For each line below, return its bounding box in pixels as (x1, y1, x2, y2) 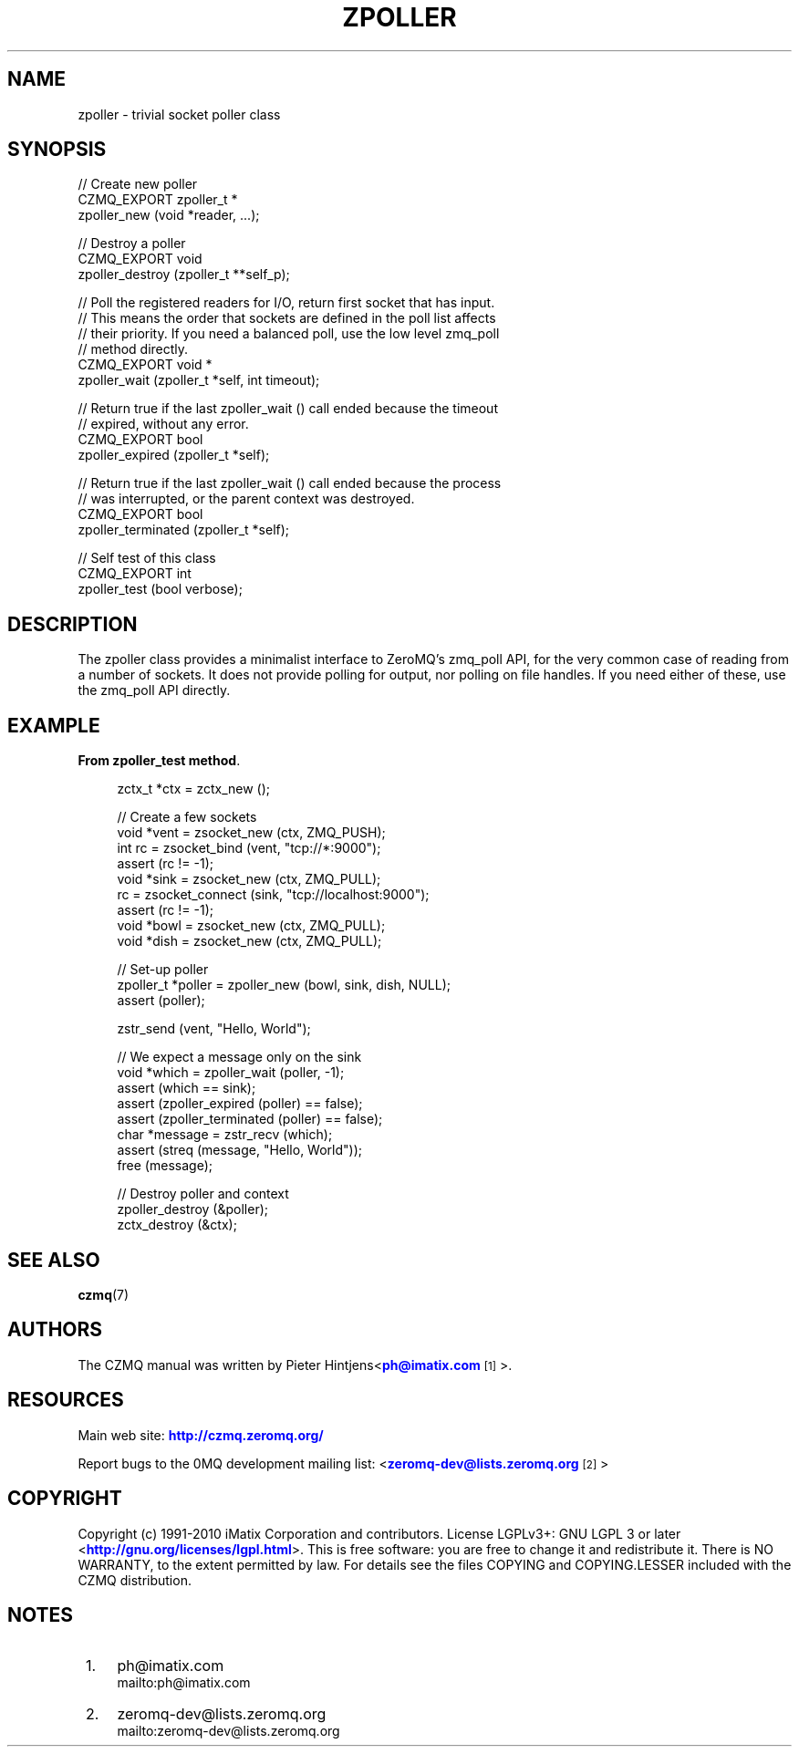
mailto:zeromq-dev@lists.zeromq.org (117, 1723, 340, 1739)
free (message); (117, 1157, 213, 1174)
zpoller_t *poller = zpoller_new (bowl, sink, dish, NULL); (117, 977, 451, 993)
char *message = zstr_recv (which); (117, 1126, 333, 1143)
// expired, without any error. (78, 416, 249, 432)
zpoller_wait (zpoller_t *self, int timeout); (78, 372, 320, 389)
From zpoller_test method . (78, 752, 241, 769)
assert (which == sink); (117, 1080, 256, 1096)
